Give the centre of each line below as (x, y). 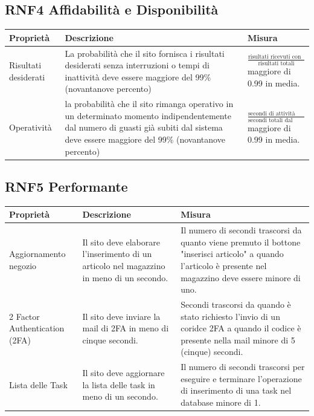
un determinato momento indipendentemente (148, 115)
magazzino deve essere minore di (241, 277)
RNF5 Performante (66, 187)
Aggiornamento (37, 254)
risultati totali (276, 64)
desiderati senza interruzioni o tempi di (137, 65)
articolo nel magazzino (124, 265)
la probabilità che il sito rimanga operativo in (149, 104)
